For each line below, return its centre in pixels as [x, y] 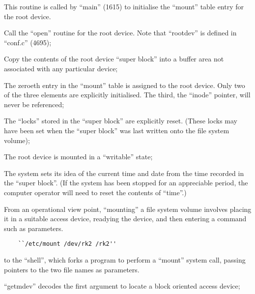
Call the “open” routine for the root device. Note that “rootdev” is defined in [120, 33]
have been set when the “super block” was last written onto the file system [117, 130]
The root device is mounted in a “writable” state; [78, 157]
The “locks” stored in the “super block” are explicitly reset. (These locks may [121, 121]
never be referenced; [34, 104]
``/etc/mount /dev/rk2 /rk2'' [67, 244]
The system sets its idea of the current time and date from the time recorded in [124, 173]
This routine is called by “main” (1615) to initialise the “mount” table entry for [124, 6]
